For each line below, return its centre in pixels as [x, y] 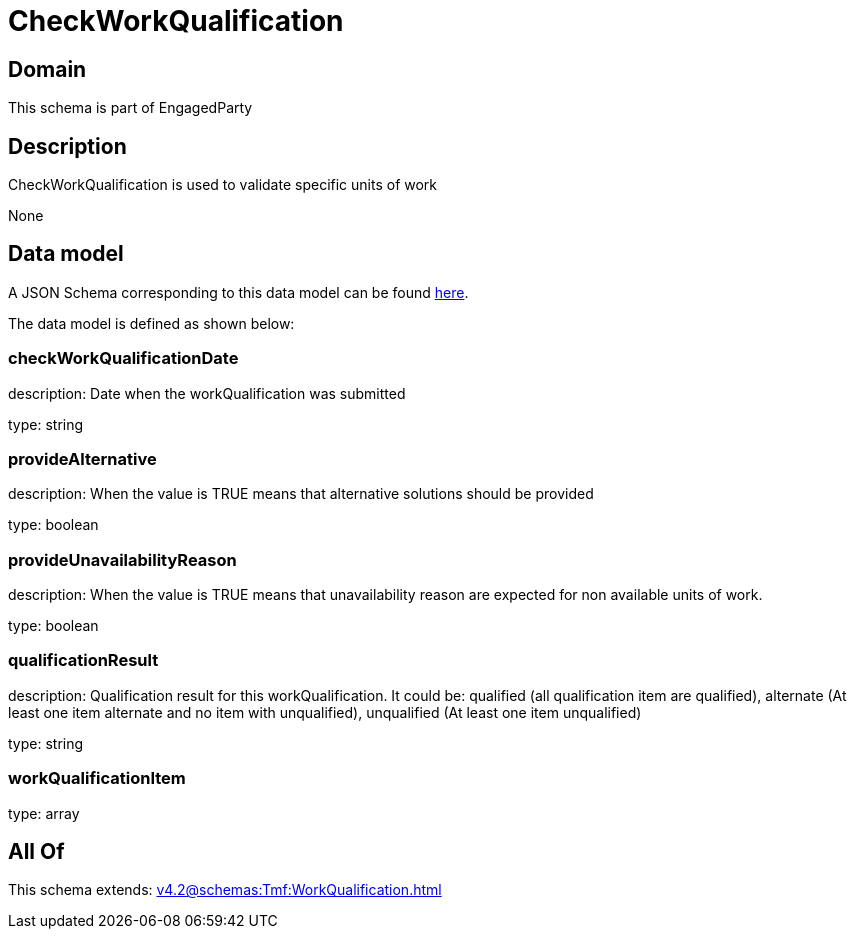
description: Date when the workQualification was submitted [207, 393]
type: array [44, 813]
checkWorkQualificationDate [123, 358]
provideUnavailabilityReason [122, 559]
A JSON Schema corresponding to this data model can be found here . [238, 292]
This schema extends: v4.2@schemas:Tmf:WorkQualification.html [225, 890]
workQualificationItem [97, 778]
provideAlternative [82, 458]
